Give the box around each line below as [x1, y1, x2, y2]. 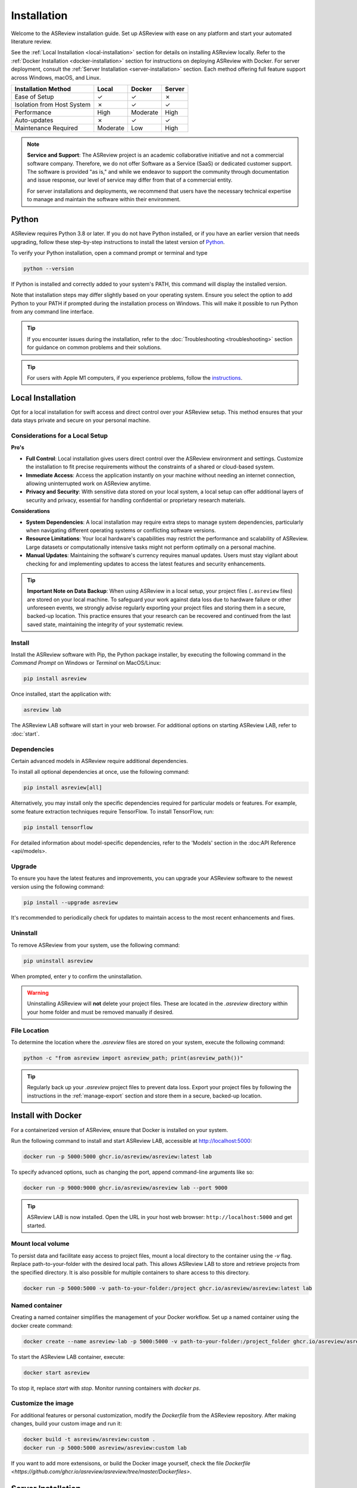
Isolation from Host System [14, 100, 91, 108]
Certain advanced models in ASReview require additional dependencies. [11, 757, 189, 764]
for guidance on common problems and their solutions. [27, 344, 162, 351]
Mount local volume [11, 1240, 70, 1248]
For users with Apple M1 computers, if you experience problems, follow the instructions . [27, 374, 243, 382]
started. [27, 1222, 46, 1229]
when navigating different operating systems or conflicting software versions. [26, 527, 217, 534]
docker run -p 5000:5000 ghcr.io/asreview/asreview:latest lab [23, 1153, 212, 1160]
